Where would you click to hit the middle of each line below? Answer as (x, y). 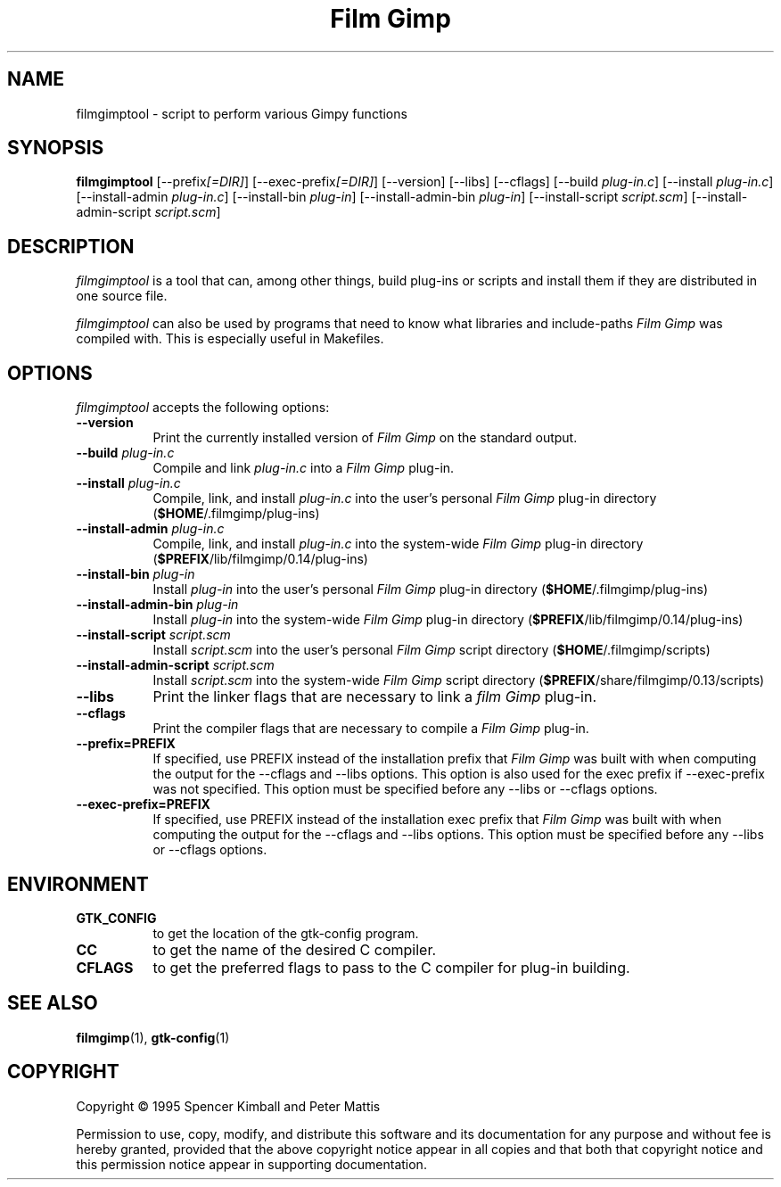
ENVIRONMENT (78, 884)
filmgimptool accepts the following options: (203, 408)
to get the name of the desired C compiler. (295, 949)
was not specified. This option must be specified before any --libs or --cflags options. (405, 789)
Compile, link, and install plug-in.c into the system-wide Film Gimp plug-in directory (398, 544)
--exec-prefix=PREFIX (143, 804)
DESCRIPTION (71, 246)
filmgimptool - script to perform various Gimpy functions (242, 113)
